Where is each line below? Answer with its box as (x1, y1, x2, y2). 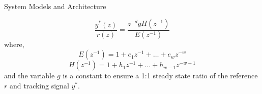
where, (4, 39, 24, 50)
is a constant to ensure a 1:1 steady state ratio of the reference (63, 70, 258, 81)
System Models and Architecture (4, 1, 106, 11)
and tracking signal (9, 80, 69, 90)
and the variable (4, 70, 55, 81)
